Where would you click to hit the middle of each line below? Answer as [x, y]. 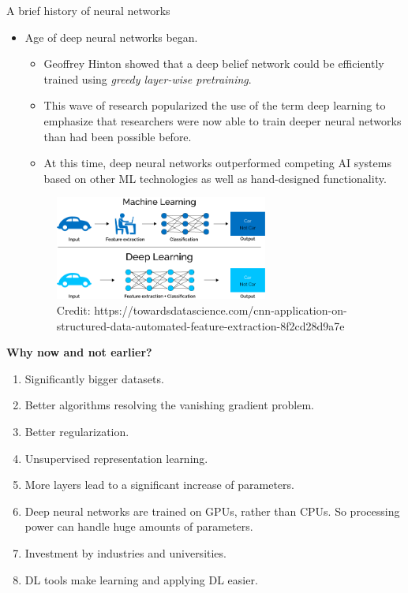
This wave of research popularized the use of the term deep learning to [215, 105]
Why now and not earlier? [79, 352]
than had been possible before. [118, 136]
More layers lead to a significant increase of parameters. [159, 485]
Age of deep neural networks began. [111, 37]
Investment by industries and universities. [125, 552]
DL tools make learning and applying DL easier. [141, 579]
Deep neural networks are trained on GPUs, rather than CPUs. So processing [212, 511]
